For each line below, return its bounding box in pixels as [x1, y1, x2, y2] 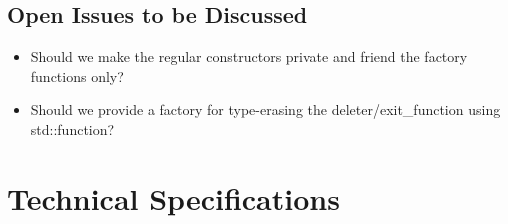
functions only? [30, 65, 124, 86]
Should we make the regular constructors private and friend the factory [30, 46, 468, 67]
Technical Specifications [7, 177, 340, 218]
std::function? [30, 118, 115, 139]
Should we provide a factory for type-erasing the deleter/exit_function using [30, 99, 501, 120]
